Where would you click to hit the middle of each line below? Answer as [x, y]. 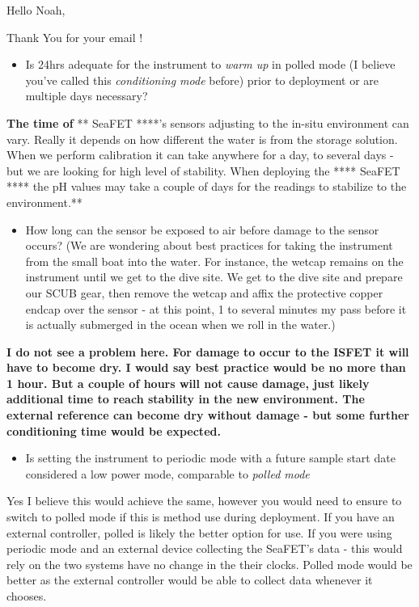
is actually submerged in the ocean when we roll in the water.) [180, 325]
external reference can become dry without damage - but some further [208, 415]
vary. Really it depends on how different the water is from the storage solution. [202, 139]
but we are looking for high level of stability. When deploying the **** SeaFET [203, 170]
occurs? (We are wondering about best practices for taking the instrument [209, 245]
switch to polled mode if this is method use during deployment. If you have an [201, 517]
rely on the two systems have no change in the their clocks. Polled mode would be [209, 564]
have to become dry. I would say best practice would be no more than [206, 367]
